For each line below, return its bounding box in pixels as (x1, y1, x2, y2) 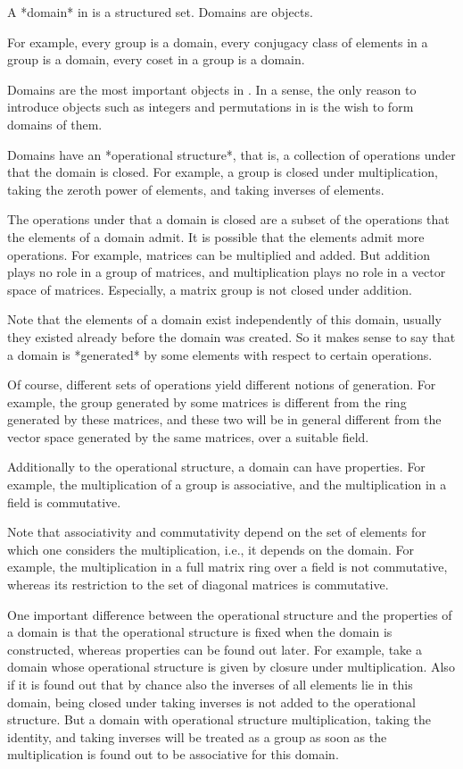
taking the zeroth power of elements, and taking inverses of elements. (7, 180, 384, 198)
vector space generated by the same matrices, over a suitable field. (7, 427, 369, 446)
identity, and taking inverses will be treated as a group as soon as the (7, 727, 387, 746)
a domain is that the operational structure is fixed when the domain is (7, 623, 393, 641)
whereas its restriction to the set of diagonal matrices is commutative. (7, 575, 389, 594)
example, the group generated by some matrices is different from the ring (7, 392, 407, 411)
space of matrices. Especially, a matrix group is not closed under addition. (7, 280, 412, 298)
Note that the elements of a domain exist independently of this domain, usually (7, 310, 442, 329)
